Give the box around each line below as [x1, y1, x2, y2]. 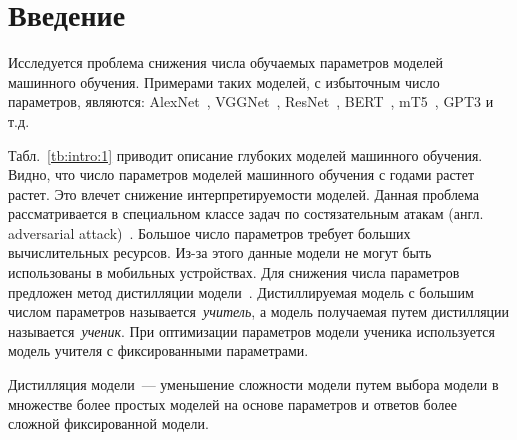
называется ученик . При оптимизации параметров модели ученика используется [8, 320, 496, 341]
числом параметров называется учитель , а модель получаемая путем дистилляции [8, 301, 510, 322]
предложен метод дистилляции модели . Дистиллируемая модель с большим [8, 281, 474, 302]
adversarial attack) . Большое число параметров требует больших [8, 222, 411, 243]
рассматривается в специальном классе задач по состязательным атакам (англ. [8, 203, 484, 224]
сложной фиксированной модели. [8, 413, 209, 434]
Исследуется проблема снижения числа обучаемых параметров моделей [8, 52, 444, 73]
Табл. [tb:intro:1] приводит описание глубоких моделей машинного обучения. [8, 144, 483, 165]
